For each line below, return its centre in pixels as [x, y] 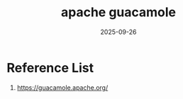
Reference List [50, 68]
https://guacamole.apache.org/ [62, 87]
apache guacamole [118, 12]
